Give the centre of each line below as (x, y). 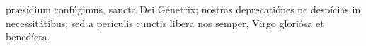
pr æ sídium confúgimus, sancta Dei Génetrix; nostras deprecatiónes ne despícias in (183, 9)
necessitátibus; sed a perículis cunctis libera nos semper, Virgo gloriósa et (165, 23)
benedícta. (28, 37)
